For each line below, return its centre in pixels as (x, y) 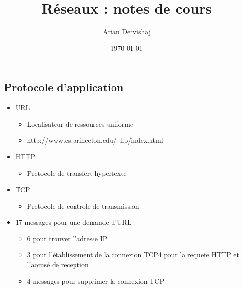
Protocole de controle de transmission (83, 205)
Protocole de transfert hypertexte (77, 173)
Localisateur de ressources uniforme (80, 124)
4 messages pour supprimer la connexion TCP (95, 280)
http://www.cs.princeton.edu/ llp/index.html (95, 140)
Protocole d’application (64, 87)
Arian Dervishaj (127, 31)
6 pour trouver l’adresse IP (67, 238)
